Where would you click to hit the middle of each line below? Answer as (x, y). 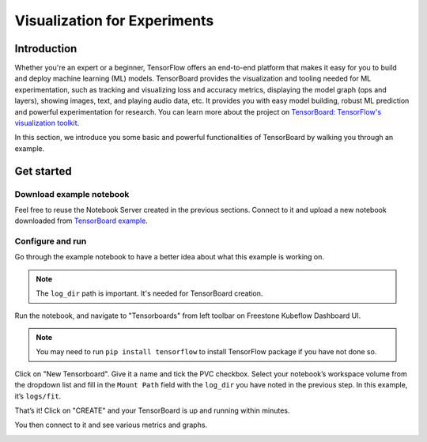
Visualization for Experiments (114, 21)
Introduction (46, 49)
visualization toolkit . (47, 123)
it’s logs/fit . (38, 396)
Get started (43, 171)
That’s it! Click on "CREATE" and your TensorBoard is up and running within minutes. (152, 410)
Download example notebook (72, 194)
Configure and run (51, 241)
